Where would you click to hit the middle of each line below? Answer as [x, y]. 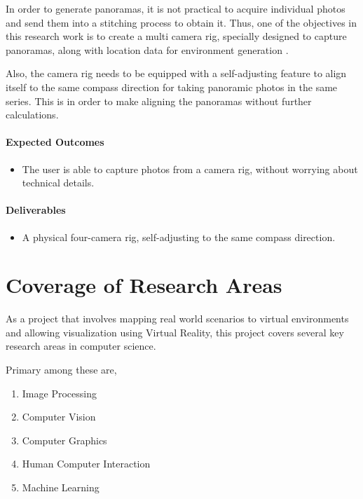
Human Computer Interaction [86, 464]
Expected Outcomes [55, 142]
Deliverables [36, 210]
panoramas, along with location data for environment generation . [147, 49]
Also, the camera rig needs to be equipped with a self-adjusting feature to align [176, 73]
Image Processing [59, 393]
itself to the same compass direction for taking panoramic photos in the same [172, 87]
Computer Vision [59, 417]
